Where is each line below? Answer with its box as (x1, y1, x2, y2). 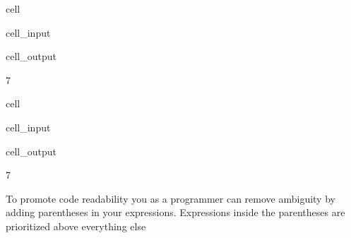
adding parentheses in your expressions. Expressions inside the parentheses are (6, 205, 345, 220)
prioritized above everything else (6, 218, 146, 233)
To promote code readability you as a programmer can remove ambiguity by (6, 191, 335, 206)
